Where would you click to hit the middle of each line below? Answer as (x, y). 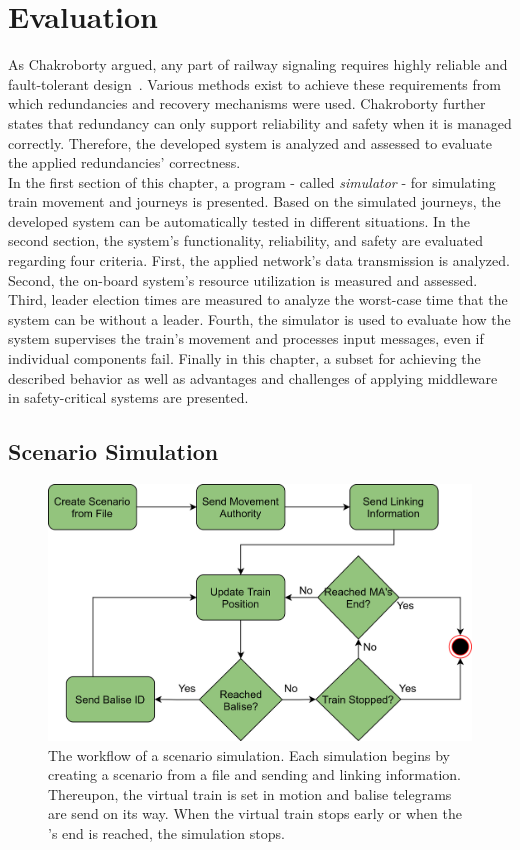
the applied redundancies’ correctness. (124, 162)
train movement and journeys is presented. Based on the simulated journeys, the (254, 201)
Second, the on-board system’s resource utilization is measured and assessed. (243, 279)
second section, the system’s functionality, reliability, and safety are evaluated (245, 240)
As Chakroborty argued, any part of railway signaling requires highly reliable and (258, 64)
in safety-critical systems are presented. (128, 397)
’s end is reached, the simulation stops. (166, 832)
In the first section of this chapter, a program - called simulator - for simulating (252, 181)
